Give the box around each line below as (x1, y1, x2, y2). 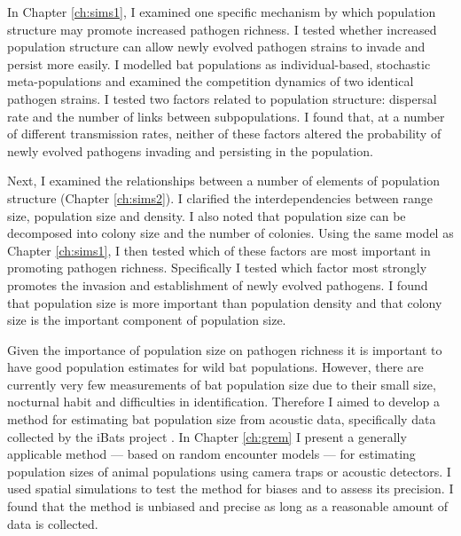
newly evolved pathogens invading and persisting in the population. (7, 141, 373, 160)
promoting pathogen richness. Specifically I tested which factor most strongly (7, 258, 427, 277)
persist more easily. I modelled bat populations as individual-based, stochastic (7, 54, 431, 73)
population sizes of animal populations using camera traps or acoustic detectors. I (7, 461, 451, 480)
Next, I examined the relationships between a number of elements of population (7, 171, 440, 190)
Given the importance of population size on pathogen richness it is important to (7, 340, 442, 359)
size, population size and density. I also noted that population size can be (7, 206, 406, 225)
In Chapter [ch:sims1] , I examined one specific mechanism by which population (7, 3, 436, 20)
